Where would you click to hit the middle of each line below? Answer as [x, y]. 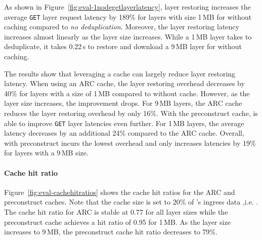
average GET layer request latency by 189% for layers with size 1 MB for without [128, 16]
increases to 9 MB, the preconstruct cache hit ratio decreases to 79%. [111, 232]
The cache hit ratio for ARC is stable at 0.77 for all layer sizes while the [116, 212]
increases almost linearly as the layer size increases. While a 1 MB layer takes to [128, 36]
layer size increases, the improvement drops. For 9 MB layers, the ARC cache [123, 103]
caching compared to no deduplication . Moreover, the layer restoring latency [122, 27]
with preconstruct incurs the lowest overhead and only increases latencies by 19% [130, 143]
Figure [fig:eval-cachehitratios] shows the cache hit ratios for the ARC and [120, 192]
